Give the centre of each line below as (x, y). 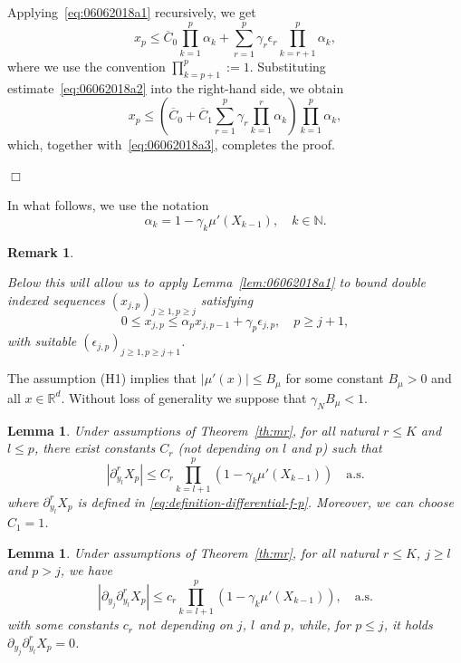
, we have (86, 570)
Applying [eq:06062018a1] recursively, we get (132, 12)
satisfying (227, 299)
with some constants (63, 625)
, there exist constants (95, 448)
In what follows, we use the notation (108, 205)
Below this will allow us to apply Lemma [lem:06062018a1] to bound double (217, 282)
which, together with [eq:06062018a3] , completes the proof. (171, 144)
